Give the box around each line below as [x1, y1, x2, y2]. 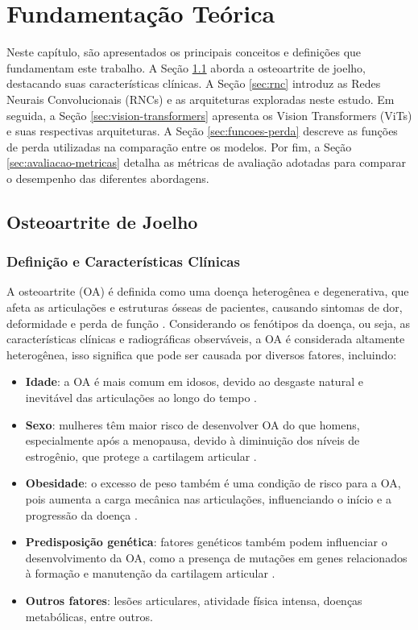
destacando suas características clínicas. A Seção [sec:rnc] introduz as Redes [6, 75, 381, 92]
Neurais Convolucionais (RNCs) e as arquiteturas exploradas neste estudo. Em [6, 90, 395, 107]
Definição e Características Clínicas [6, 251, 240, 271]
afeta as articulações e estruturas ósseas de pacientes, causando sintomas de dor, [6, 299, 403, 316]
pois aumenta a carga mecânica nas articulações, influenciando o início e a [25, 491, 391, 507]
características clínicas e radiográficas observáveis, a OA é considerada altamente [6, 330, 405, 347]
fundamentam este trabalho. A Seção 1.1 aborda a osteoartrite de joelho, [6, 59, 366, 76]
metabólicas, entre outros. [25, 607, 153, 624]
